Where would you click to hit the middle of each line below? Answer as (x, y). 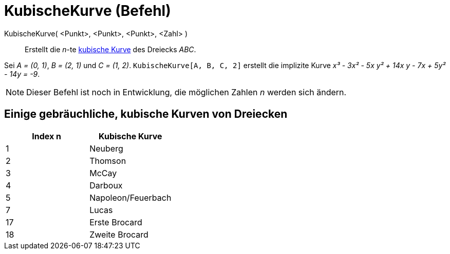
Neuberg (106, 148)
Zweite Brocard (119, 234)
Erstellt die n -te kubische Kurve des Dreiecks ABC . (110, 49)
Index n (46, 136)
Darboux (106, 185)
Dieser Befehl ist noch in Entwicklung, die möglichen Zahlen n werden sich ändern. (186, 92)
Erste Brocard (116, 222)
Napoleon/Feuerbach (130, 197)
